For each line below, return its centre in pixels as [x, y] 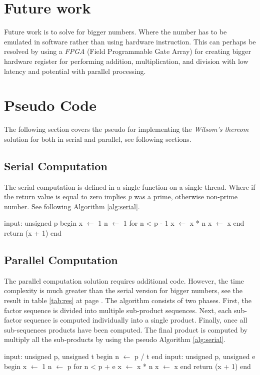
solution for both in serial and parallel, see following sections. [98, 139]
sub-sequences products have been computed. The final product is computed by [126, 329]
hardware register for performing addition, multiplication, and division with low [126, 61]
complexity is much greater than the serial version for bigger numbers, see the [123, 290]
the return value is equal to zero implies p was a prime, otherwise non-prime [121, 196]
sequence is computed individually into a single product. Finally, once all [136, 320]
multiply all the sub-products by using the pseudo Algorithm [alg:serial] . [115, 339]
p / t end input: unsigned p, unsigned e [195, 356]
